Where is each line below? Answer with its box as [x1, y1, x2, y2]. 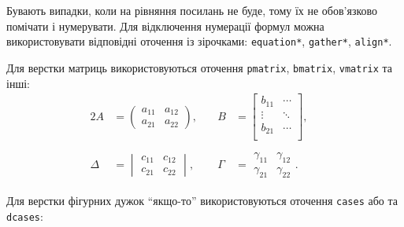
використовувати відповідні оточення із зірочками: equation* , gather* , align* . [6, 33, 392, 49]
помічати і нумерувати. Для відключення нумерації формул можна [6, 17, 324, 34]
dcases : [6, 207, 43, 224]
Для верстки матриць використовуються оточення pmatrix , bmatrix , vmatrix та [6, 59, 393, 75]
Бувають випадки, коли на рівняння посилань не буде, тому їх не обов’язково [6, 2, 378, 18]
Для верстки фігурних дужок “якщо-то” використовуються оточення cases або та [6, 192, 398, 208]
